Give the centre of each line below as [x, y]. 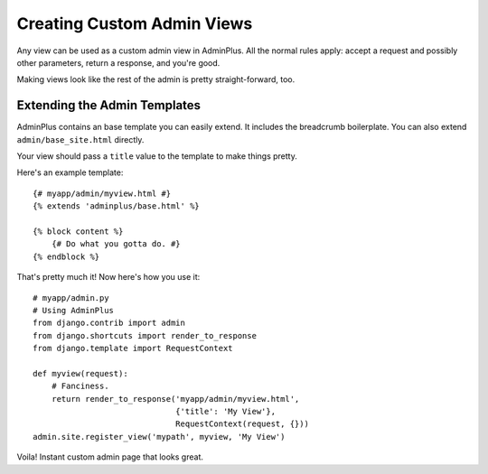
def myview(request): [80, 373]
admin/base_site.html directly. [80, 139]
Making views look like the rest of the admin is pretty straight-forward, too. [156, 79]
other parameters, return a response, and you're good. [118, 62]
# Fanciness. [80, 386]
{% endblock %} [66, 256]
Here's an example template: [70, 172]
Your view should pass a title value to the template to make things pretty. [157, 156]
